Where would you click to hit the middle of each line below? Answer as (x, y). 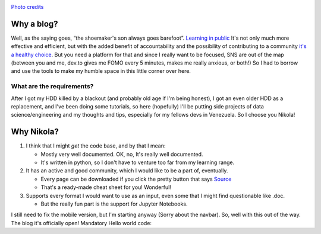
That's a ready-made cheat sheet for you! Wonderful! (106, 187)
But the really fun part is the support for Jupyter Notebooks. (114, 204)
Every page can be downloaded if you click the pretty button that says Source (136, 179)
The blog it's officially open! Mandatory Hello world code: (81, 223)
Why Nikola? (35, 132)
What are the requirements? (52, 86)
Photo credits (27, 7)
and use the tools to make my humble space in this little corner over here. (101, 71)
